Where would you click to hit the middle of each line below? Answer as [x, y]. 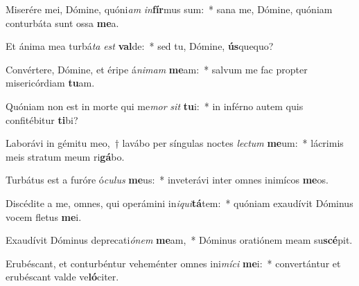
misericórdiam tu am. [50, 83]
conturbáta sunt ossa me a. [62, 23]
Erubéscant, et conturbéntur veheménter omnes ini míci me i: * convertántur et [173, 263]
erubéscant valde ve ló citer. [62, 277]
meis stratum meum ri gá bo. [65, 156]
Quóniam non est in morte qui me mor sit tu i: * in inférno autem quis [155, 106]
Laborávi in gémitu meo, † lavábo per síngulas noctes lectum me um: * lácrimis [175, 143]
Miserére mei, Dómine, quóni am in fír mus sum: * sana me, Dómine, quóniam [169, 9]
